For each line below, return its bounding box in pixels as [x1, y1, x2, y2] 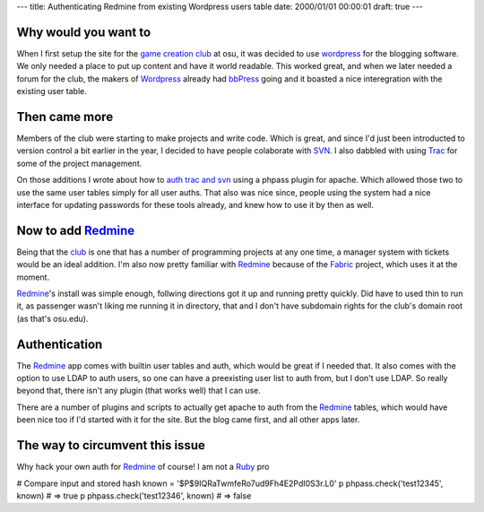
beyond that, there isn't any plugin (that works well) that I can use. [16, 386, 262, 396]
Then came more [16, 108, 114, 125]
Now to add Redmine [16, 222, 135, 238]
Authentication [16, 336, 103, 351]
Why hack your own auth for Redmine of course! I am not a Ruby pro [16, 462, 270, 473]
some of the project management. [16, 158, 143, 169]
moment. [16, 272, 49, 282]
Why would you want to [16, 24, 151, 39]
